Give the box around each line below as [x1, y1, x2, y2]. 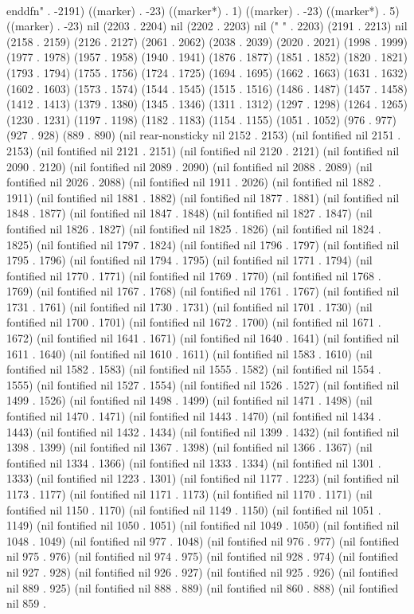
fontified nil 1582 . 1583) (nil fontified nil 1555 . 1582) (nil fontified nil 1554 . [6, 361, 381, 377]
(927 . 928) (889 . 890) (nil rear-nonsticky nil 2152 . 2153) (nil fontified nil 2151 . [6, 127, 401, 143]
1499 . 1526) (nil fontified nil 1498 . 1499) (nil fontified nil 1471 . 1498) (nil [6, 392, 373, 409]
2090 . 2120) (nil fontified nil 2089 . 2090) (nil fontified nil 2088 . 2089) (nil [6, 158, 373, 174]
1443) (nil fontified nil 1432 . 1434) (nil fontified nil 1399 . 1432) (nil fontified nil [6, 423, 400, 440]
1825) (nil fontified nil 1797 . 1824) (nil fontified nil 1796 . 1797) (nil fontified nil [6, 236, 400, 252]
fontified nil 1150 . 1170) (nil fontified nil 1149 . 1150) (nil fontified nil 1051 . [6, 501, 381, 518]
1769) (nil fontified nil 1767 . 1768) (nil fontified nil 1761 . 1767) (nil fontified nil [6, 283, 400, 299]
